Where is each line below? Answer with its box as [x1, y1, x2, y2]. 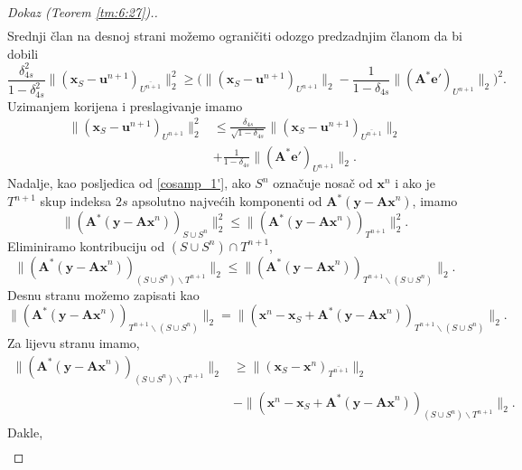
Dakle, [7, 423, 43, 442]
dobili [7, 43, 39, 62]
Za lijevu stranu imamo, [7, 334, 140, 352]
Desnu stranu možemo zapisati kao [7, 285, 200, 304]
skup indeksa [40, 192, 112, 210]
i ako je [395, 174, 436, 193]
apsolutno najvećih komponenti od [132, 192, 322, 210]
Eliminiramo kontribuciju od [7, 236, 165, 255]
